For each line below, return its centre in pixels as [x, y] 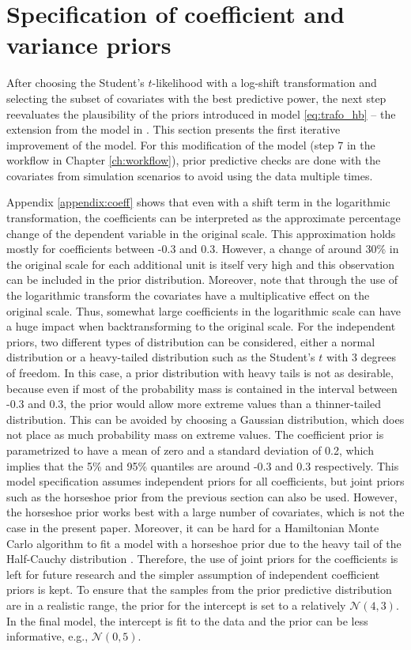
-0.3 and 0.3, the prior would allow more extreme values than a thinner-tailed [194, 404]
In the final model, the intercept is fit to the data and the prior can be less [187, 620]
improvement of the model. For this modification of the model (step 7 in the [191, 144]
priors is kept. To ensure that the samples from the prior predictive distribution [199, 590]
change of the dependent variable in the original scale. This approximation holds [201, 233]
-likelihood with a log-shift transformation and [264, 83]
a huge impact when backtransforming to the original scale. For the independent [201, 326]
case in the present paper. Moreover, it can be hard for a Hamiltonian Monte [193, 527]
